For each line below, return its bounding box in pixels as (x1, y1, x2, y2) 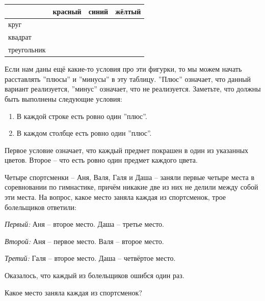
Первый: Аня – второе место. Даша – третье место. (5, 219, 165, 229)
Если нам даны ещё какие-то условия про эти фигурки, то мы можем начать (5, 64, 242, 74)
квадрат (8, 32, 32, 42)
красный (52, 6, 82, 16)
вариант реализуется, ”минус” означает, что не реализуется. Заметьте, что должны (5, 83, 261, 94)
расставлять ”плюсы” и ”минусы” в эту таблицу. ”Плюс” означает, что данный (5, 73, 251, 84)
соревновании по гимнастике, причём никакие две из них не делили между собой (5, 182, 258, 192)
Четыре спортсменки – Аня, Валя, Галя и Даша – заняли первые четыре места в (5, 171, 255, 182)
